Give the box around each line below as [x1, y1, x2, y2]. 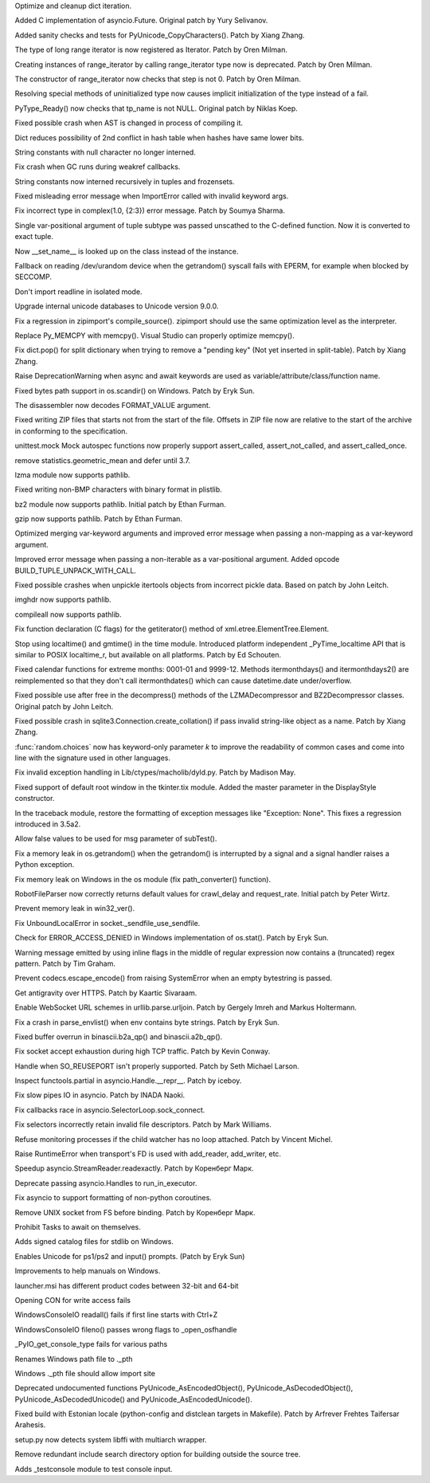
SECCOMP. [14, 272, 52, 282]
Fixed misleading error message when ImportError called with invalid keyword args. [14, 191, 289, 201]
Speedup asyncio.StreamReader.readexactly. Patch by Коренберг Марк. [14, 1163, 254, 1173]
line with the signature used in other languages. [14, 753, 171, 763]
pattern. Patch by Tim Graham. [14, 959, 115, 968]
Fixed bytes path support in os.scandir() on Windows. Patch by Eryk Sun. [14, 386, 255, 395]
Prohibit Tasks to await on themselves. [14, 1222, 141, 1231]
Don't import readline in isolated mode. [14, 287, 143, 296]
